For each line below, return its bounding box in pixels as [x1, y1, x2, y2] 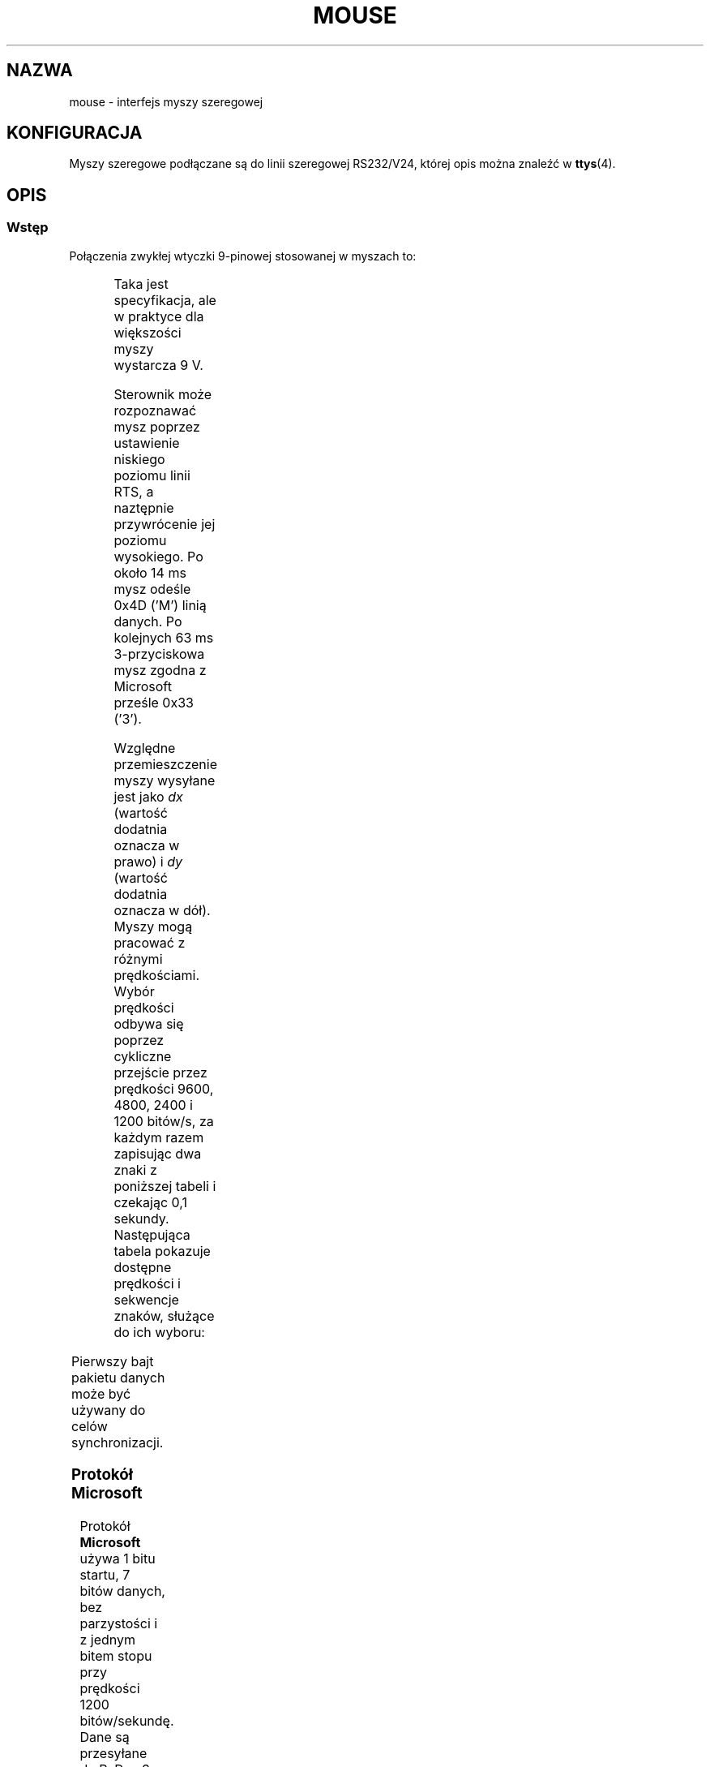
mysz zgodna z [113, 661, 207, 678]
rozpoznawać [113, 402, 197, 419]
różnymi [113, 950, 163, 967]
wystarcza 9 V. [113, 356, 203, 373]
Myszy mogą [113, 918, 193, 935]
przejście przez [113, 1064, 207, 1081]
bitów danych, [79, 1583, 165, 1600]
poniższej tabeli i [113, 1177, 216, 1194]
